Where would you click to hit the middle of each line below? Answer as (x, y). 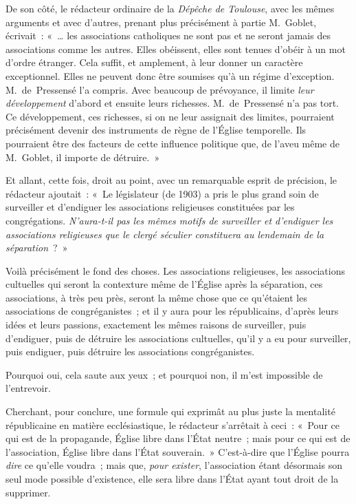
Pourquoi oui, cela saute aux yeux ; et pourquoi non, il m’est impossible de (164, 374)
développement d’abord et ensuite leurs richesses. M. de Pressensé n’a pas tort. (172, 103)
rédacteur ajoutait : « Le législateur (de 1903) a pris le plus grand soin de (162, 193)
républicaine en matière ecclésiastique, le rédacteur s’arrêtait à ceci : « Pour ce (173, 424)
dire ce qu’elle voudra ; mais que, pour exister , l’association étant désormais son (174, 465)
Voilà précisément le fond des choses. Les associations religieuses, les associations (175, 270)
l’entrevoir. (28, 388)
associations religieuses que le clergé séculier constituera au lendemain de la (165, 234)
